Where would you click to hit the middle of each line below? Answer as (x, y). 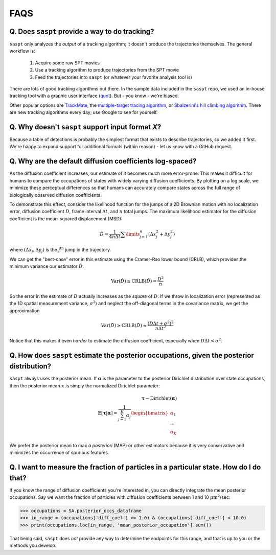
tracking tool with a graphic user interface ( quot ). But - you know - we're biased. (94, 96)
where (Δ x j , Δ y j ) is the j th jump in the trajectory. (60, 250)
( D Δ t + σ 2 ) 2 (160, 323)
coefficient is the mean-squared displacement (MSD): (66, 218)
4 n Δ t (115, 237)
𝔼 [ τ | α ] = (108, 413)
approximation (25, 310)
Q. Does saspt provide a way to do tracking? (82, 31)
